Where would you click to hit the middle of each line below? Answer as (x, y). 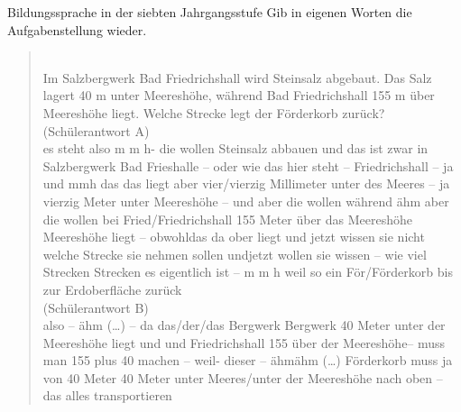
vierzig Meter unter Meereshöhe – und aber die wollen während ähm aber (246, 201)
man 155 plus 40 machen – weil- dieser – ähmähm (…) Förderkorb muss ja (248, 360)
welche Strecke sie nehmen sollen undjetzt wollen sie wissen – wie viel (235, 254)
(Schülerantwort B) (96, 307)
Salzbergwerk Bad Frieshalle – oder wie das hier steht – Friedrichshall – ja (248, 165)
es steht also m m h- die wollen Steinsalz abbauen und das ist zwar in (235, 148)
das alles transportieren (107, 395)
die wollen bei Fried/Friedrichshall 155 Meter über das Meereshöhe (228, 219)
